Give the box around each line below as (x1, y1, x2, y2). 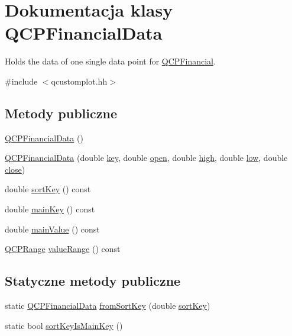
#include (5, 75, 38, 87)
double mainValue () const (5, 222, 100, 235)
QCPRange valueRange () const (5, 243, 121, 255)
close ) (5, 163, 25, 175)
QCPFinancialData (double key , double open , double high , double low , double (5, 151, 288, 164)
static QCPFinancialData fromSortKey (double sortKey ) (5, 299, 210, 312)
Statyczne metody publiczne (5, 272, 181, 290)
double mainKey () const (5, 203, 95, 215)
